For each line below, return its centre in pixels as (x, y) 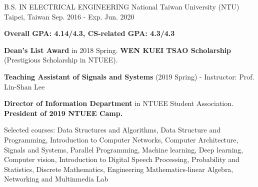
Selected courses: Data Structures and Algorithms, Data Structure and (112, 130)
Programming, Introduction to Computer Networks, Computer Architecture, (121, 139)
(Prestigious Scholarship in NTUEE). (61, 60)
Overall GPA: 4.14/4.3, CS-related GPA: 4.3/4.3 (89, 33)
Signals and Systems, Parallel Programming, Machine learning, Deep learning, (124, 149)
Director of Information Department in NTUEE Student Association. (119, 103)
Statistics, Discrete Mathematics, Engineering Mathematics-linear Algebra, (119, 169)
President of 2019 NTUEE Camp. (63, 113)
